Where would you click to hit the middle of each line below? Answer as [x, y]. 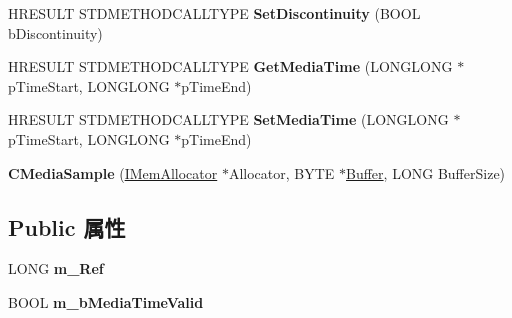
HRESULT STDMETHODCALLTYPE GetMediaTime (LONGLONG [230, 66]
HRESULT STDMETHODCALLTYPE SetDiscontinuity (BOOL [214, 13]
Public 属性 [67, 226]
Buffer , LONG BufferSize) [426, 172]
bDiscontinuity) [55, 32]
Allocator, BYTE [281, 172]
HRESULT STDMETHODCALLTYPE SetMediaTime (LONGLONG [228, 119]
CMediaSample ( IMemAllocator [113, 172]
